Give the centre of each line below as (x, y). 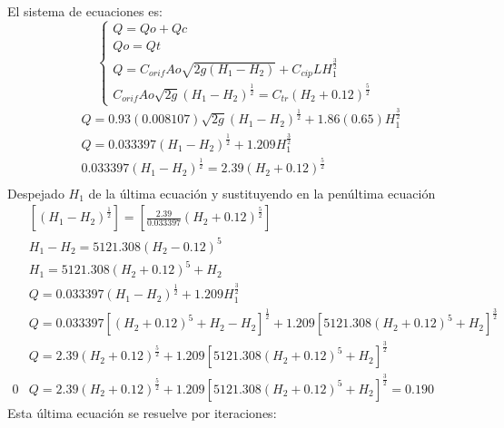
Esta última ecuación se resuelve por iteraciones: (142, 412)
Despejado (36, 193)
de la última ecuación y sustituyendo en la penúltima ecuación (262, 193)
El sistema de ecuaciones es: (85, 11)
